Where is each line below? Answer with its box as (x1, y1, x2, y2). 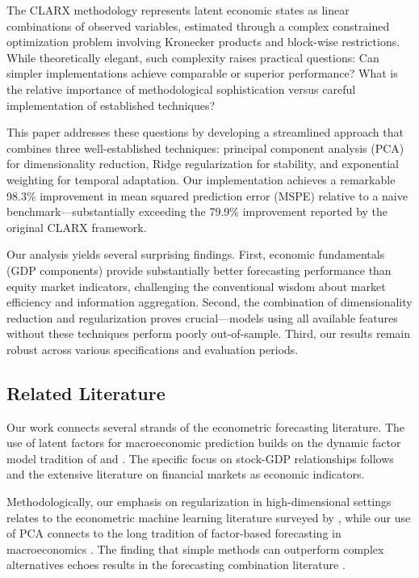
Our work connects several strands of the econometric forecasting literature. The (6, 418, 404, 435)
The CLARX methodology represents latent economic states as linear (6, 2, 350, 18)
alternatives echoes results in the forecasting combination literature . (6, 556, 346, 573)
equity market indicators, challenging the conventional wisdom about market (6, 277, 386, 294)
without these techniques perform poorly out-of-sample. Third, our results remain (6, 325, 411, 342)
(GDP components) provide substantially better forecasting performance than (6, 261, 392, 278)
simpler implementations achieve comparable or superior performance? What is (6, 65, 398, 82)
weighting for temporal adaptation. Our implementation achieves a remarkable (6, 171, 396, 188)
